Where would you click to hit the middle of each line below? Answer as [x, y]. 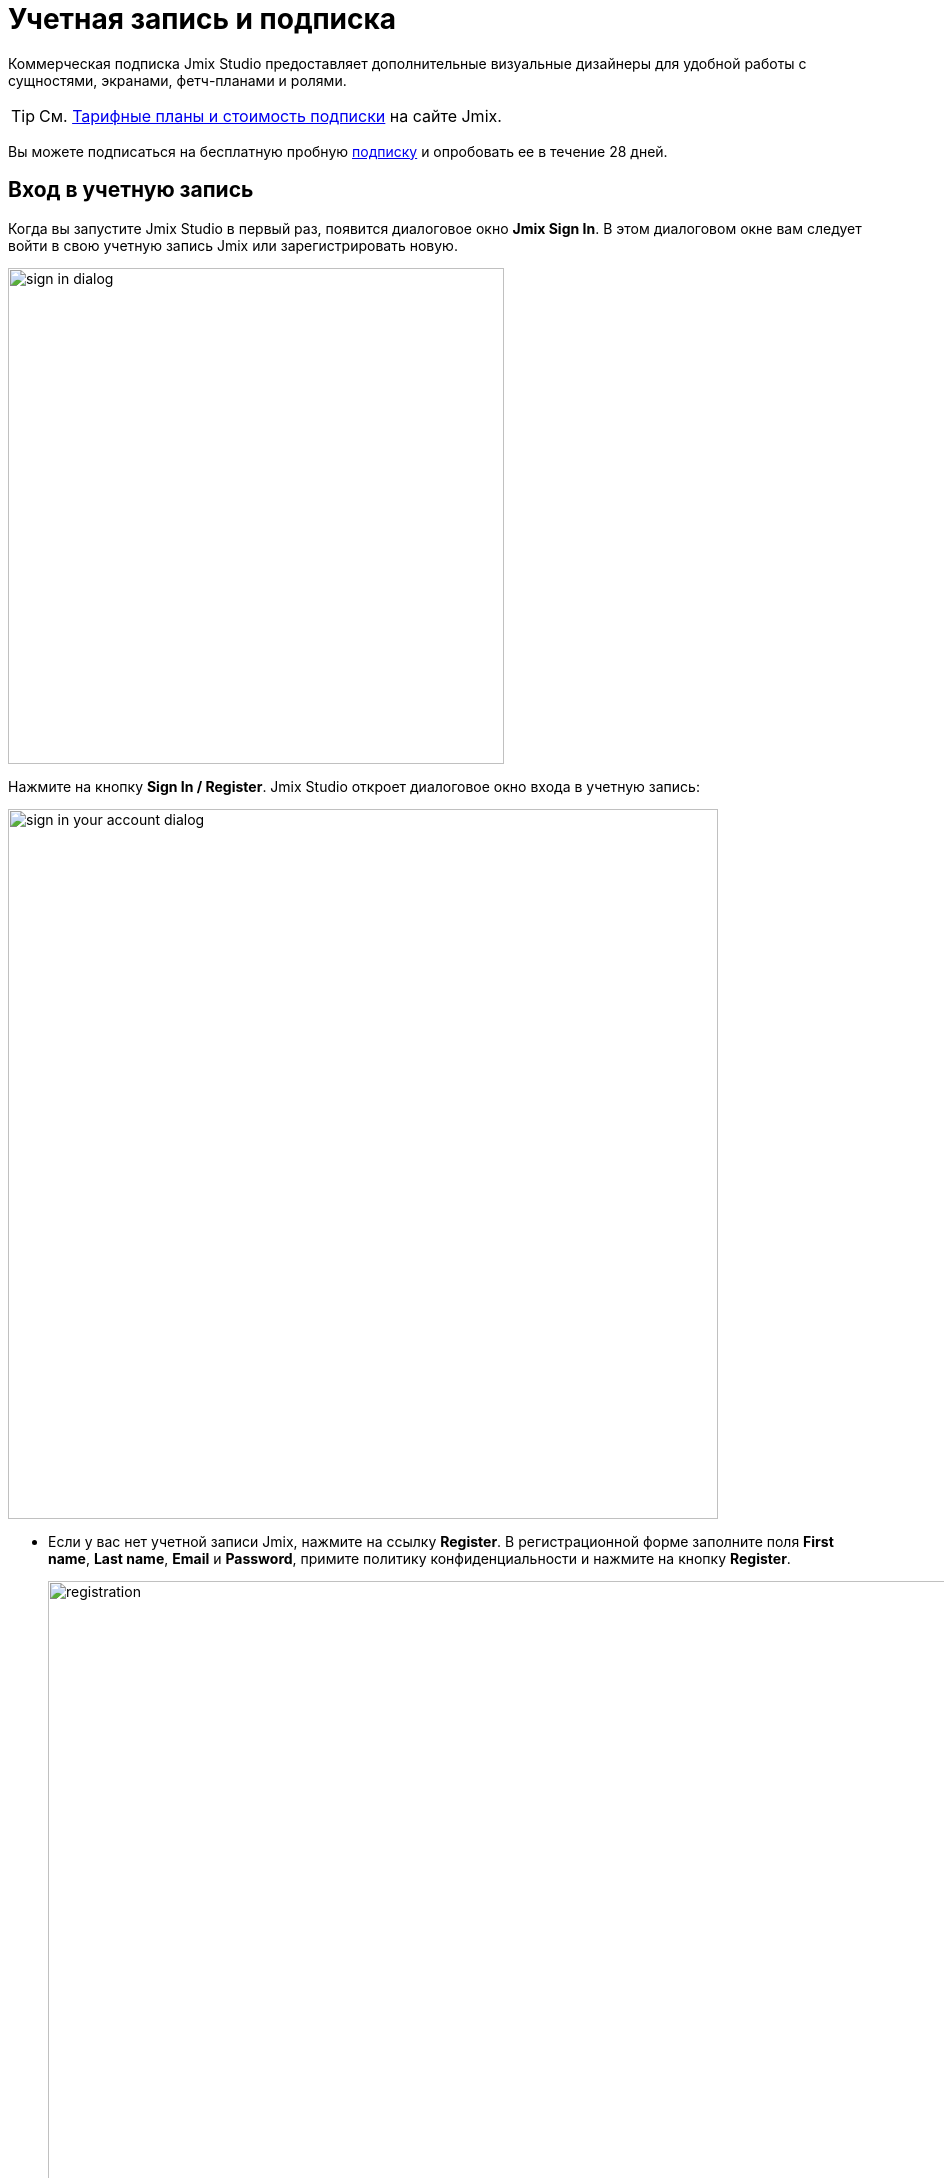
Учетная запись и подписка [202, 19]
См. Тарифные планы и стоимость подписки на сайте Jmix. [270, 115]
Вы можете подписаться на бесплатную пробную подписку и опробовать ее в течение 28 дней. [338, 151]
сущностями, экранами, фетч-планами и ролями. [177, 80]
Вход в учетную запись [131, 190]
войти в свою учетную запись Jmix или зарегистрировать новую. [233, 245]
